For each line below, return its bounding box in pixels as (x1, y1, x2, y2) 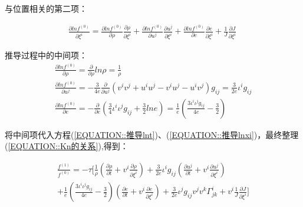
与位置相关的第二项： (5, 2, 87, 14)
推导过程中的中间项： (5, 49, 87, 61)
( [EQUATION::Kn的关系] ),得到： (5, 140, 129, 152)
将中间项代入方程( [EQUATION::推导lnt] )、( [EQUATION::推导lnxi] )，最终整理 (5, 128, 299, 140)
